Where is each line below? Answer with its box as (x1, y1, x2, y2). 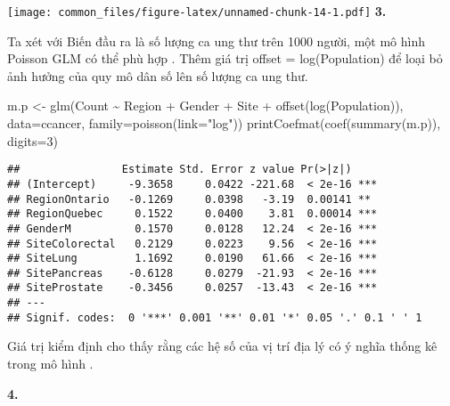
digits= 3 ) (7, 131, 58, 150)
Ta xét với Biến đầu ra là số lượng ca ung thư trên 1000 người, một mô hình (7, 31, 425, 50)
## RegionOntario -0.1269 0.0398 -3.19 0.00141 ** (7, 192, 372, 206)
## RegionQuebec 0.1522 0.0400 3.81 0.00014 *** (7, 207, 378, 221)
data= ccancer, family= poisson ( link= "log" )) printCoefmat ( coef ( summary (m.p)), (7, 114, 441, 133)
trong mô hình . (7, 354, 94, 373)
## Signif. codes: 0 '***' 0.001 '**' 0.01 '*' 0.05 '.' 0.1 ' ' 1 (7, 311, 422, 324)
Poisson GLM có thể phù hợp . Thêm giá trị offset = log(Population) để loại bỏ (7, 49, 443, 68)
